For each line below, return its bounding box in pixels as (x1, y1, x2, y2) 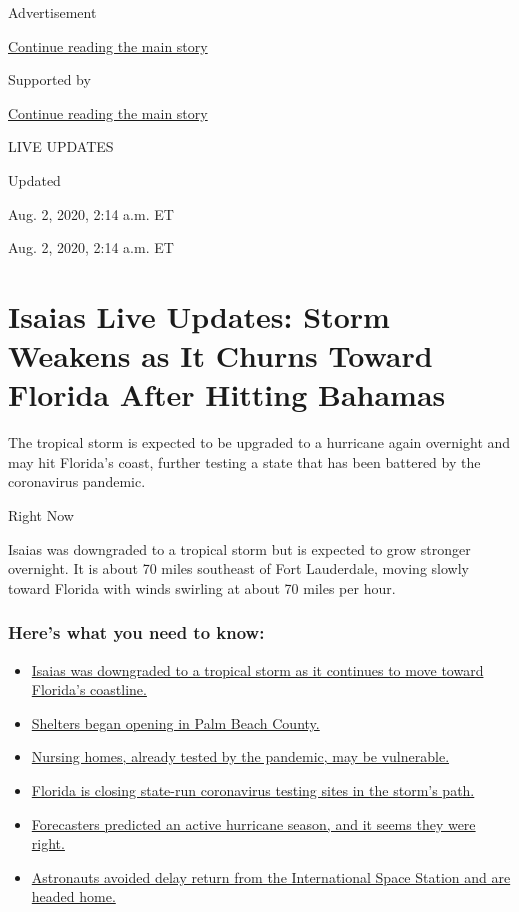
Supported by (8, 69, 91, 90)
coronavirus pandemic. (8, 471, 146, 492)
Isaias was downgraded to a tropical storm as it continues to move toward (31, 659, 484, 680)
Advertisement (8, 2, 97, 22)
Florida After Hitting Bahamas (8, 374, 446, 415)
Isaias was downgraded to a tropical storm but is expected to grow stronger (8, 538, 471, 559)
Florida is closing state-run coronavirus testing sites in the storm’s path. (31, 780, 475, 800)
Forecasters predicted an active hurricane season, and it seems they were (31, 813, 476, 834)
